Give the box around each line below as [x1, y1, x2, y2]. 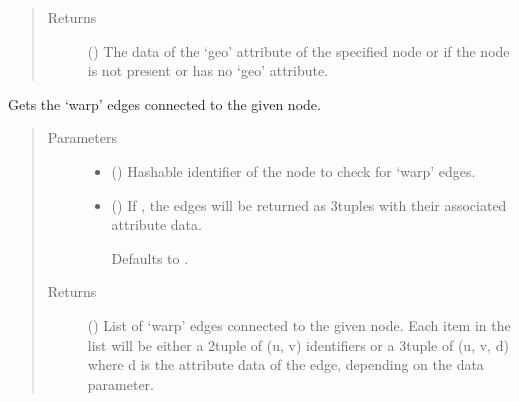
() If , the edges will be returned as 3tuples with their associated [111, 194, 507, 215]
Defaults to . [111, 247, 189, 268]
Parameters [47, 127, 117, 148]
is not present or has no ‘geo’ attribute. [87, 60, 329, 81]
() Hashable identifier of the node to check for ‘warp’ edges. [111, 160, 476, 181]
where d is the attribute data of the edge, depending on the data [87, 354, 484, 375]
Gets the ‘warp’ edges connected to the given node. [8, 93, 321, 114]
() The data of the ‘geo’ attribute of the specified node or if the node [87, 40, 510, 61]
